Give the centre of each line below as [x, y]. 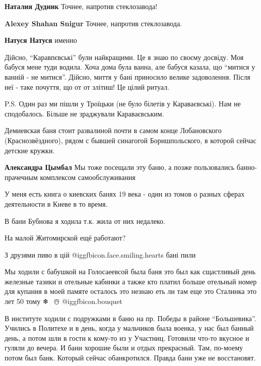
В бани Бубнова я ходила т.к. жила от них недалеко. [85, 221]
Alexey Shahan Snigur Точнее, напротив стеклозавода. [93, 23]
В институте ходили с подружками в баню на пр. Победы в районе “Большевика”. [130, 318]
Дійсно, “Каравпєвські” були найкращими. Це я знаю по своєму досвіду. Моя [124, 57]
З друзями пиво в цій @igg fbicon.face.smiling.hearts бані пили [100, 254]
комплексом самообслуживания [88, 177]
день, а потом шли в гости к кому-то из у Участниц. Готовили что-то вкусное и [127, 338]
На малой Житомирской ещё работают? [65, 238]
